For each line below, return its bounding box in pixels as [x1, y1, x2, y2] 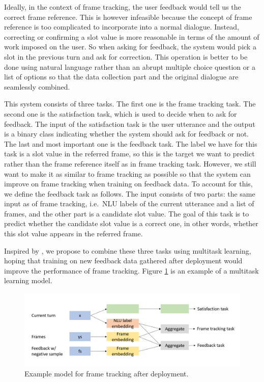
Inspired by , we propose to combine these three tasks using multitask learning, [4, 245, 251, 256]
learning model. [4, 275, 52, 286]
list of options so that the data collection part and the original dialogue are [4, 71, 239, 82]
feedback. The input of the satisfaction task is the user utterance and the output [4, 118, 255, 129]
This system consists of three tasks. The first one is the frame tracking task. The [4, 98, 256, 109]
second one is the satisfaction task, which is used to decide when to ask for [4, 108, 237, 119]
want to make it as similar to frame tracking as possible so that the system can [4, 168, 251, 179]
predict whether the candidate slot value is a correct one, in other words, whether [4, 218, 258, 229]
